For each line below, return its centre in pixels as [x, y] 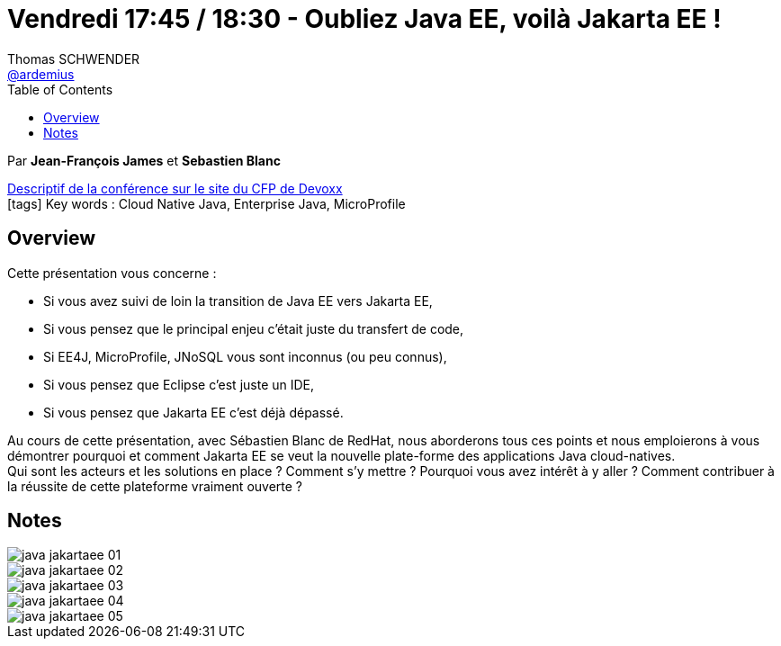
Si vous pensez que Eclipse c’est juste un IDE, [179, 384]
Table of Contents [60, 89]
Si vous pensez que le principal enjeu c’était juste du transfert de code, [254, 328]
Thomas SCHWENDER [74, 58]
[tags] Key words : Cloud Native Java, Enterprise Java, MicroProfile [206, 203]
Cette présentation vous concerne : [112, 273]
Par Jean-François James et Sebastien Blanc [144, 160]
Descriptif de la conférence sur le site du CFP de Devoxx [175, 188]
